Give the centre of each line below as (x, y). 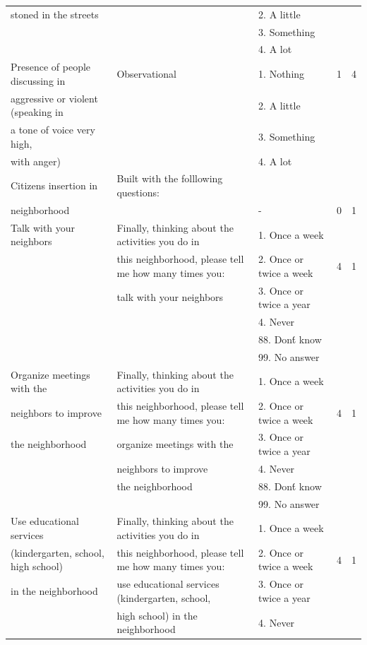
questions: (138, 193)
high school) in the (157, 615)
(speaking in (37, 112)
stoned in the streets (55, 14)
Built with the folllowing (170, 178)
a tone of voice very (53, 130)
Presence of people (51, 67)
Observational (146, 74)
